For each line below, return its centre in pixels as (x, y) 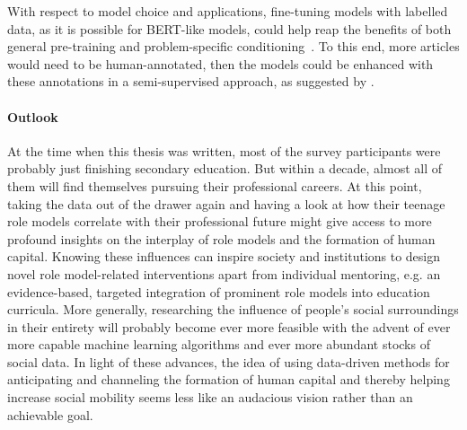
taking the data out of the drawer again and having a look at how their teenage (226, 203)
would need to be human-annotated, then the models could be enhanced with (220, 63)
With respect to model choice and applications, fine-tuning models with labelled (228, 11)
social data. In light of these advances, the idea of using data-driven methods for (229, 361)
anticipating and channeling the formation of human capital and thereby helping (229, 379)
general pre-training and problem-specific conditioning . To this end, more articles (233, 46)
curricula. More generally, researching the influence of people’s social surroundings (233, 309)
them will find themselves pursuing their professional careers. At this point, (215, 185)
